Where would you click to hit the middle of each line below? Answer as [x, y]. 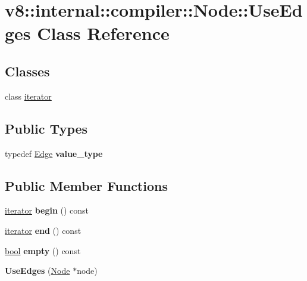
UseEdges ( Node [37, 271]
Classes [27, 71]
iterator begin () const [47, 210]
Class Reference [103, 33]
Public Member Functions [86, 185]
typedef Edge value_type [54, 153]
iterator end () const [43, 230]
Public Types [46, 128]
